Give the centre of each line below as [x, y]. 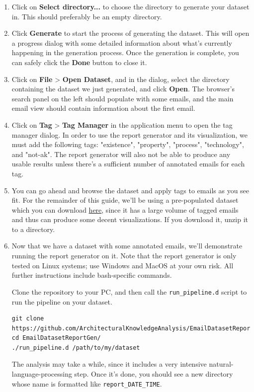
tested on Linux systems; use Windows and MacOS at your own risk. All [123, 265]
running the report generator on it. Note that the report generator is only [124, 256]
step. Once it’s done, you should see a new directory [154, 374]
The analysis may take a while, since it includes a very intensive [109, 364]
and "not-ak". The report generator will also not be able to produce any [121, 154]
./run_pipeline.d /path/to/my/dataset [76, 348]
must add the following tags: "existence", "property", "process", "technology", [128, 144]
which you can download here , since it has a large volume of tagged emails [125, 209]
